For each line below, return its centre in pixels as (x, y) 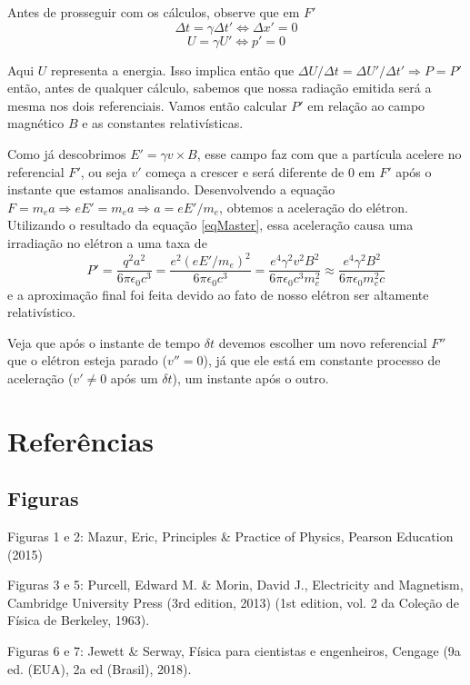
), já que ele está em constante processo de (322, 360)
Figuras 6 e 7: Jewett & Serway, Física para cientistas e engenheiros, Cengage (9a (234, 651)
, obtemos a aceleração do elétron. (314, 207)
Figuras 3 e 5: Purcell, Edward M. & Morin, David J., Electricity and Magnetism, (235, 585)
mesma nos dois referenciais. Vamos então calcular (147, 105)
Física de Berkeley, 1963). (79, 620)
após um (134, 377)
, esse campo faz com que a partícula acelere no (329, 153)
